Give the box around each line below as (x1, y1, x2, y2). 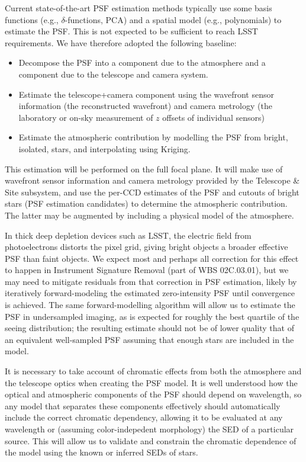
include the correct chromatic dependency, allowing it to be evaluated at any (5, 411, 283, 423)
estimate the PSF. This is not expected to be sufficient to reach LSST (5, 25, 258, 37)
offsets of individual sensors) (162, 111, 265, 123)
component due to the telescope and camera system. (18, 68, 208, 80)
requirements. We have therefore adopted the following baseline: (5, 36, 237, 49)
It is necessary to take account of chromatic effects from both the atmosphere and (5, 365, 302, 377)
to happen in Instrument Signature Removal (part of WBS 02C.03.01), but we (5, 264, 289, 276)
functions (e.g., (5, 13, 59, 25)
